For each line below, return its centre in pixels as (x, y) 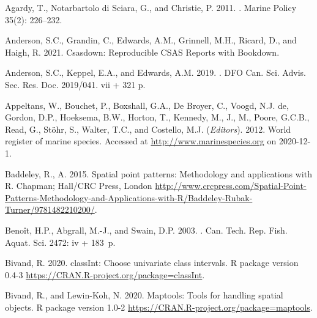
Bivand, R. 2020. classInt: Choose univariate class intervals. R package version (152, 263)
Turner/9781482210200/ (50, 209)
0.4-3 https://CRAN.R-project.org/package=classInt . (105, 274)
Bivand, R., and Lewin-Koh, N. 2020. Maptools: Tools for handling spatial (144, 295)
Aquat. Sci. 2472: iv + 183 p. (60, 242)
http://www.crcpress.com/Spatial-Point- (231, 186)
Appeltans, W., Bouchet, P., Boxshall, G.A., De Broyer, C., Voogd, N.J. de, (147, 105)
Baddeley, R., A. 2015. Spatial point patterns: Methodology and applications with (158, 173)
